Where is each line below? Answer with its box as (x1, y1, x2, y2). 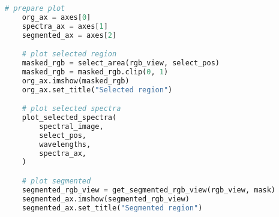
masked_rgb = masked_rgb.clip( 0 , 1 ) (22, 67, 169, 76)
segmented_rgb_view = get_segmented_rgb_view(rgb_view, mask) (22, 185, 276, 194)
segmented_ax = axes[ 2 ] (22, 31, 117, 40)
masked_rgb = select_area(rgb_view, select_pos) (22, 59, 220, 68)
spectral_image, (39, 122, 104, 131)
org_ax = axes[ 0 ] (22, 13, 91, 22)
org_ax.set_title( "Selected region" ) (22, 85, 173, 94)
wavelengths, (39, 140, 91, 149)
